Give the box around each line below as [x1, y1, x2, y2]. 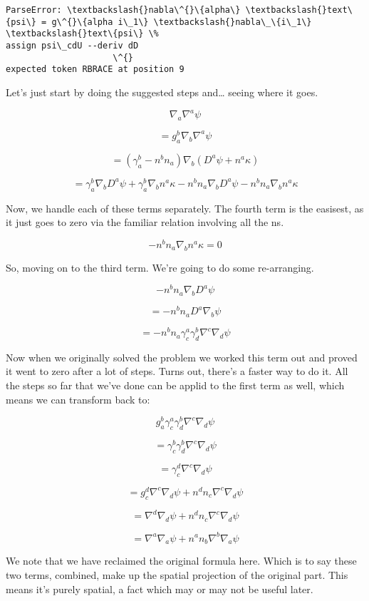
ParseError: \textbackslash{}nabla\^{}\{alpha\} [6, 5, 241, 15]
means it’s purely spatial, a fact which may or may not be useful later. [6, 581, 313, 596]
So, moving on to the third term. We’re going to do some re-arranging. [6, 260, 314, 274]
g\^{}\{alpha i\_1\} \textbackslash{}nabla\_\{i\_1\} [51, 16, 312, 27]
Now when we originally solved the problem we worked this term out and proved [6, 349, 358, 364]
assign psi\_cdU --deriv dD [6, 40, 139, 51]
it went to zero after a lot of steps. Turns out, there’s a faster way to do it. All [6, 364, 348, 379]
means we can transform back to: [6, 391, 150, 406]
